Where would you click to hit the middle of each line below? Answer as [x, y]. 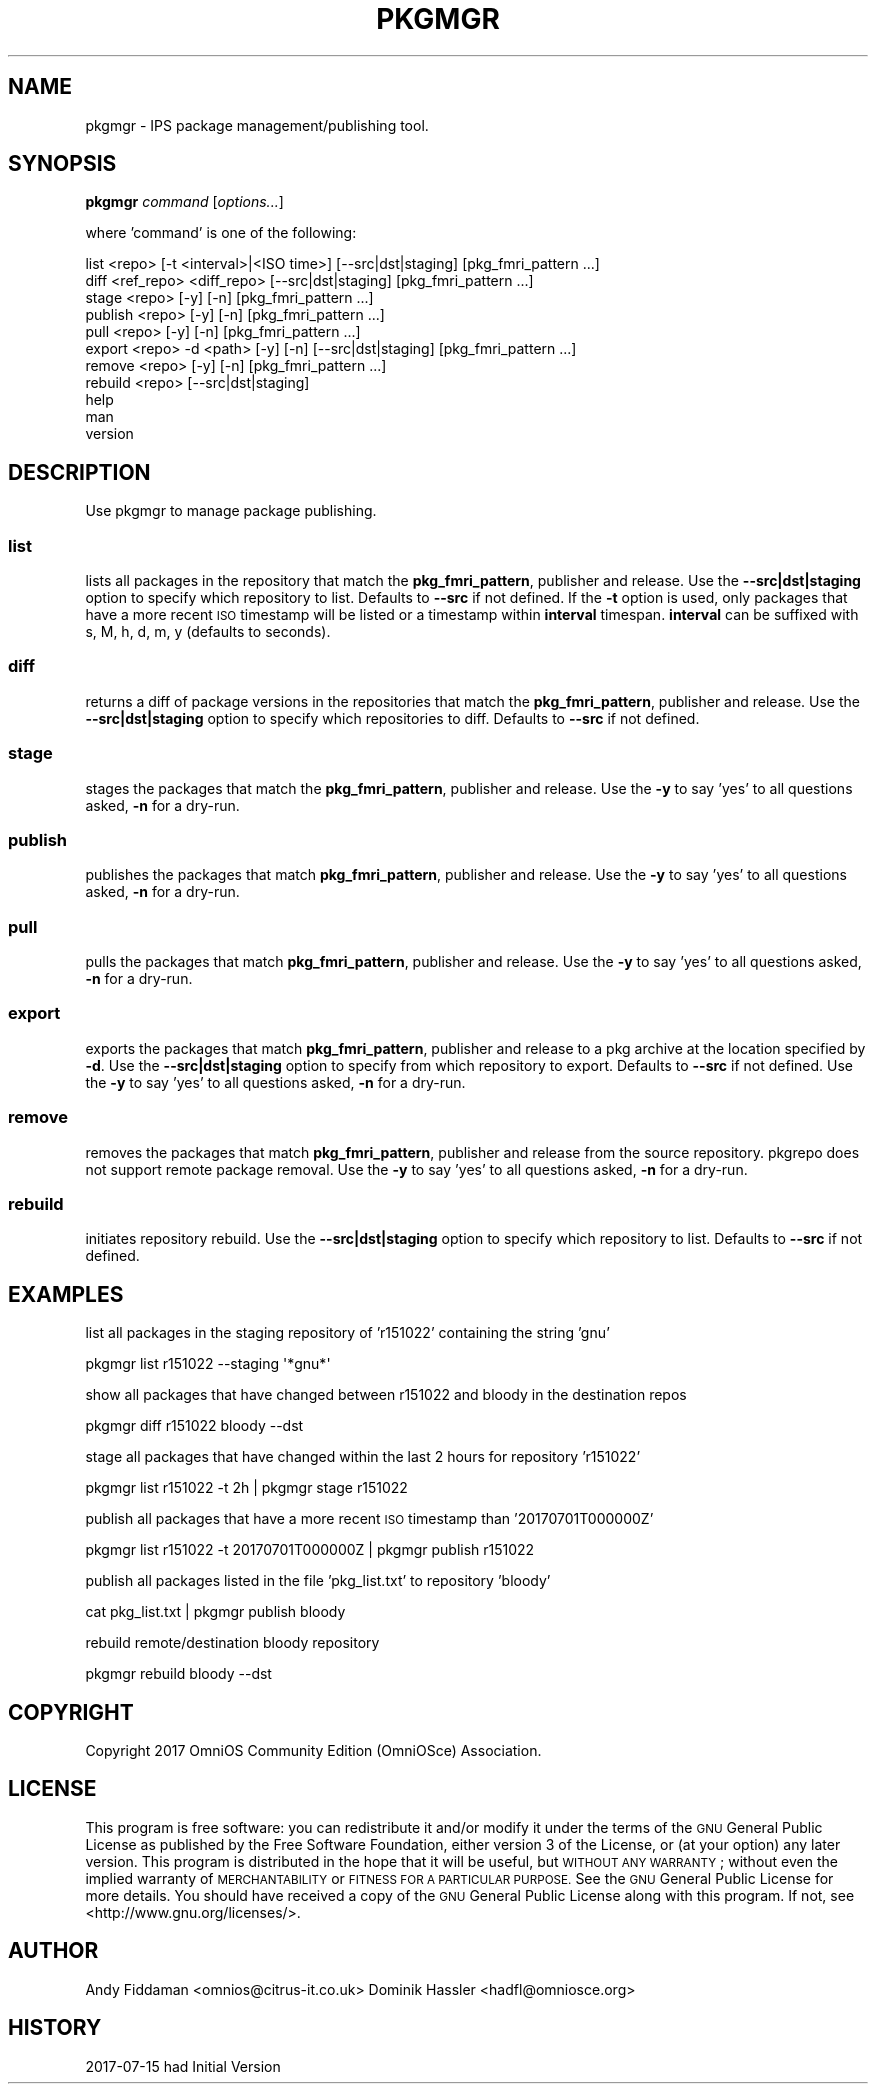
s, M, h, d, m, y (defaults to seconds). [208, 632]
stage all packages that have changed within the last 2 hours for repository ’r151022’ [363, 1457]
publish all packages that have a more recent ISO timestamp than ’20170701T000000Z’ [369, 1519]
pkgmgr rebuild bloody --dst [178, 1674]
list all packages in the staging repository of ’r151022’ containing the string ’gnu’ [347, 1333]
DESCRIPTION [79, 472]
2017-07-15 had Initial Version [183, 2066]
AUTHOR [53, 1951]
